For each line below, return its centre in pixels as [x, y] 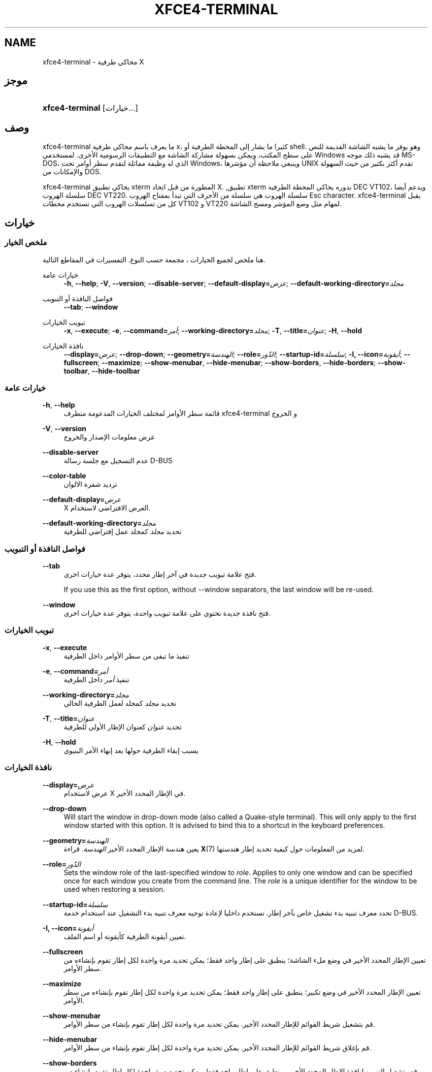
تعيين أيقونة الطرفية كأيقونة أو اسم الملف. [125, 936]
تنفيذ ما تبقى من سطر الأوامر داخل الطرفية [127, 656]
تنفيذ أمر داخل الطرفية [97, 679]
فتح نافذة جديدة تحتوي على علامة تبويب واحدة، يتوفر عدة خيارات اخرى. [167, 613]
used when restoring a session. [115, 889]
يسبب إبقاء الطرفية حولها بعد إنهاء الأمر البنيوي [131, 750]
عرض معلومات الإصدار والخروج [109, 437]
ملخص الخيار [26, 242]
